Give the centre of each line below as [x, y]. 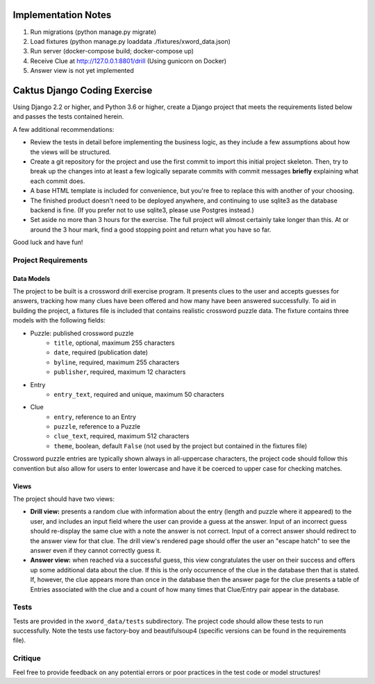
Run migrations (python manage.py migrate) [93, 32]
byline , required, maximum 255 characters [117, 362]
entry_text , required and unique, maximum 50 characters [139, 394]
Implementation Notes [62, 15]
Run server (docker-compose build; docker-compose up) [112, 51]
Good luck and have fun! [48, 242]
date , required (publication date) [101, 352]
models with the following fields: [59, 320]
